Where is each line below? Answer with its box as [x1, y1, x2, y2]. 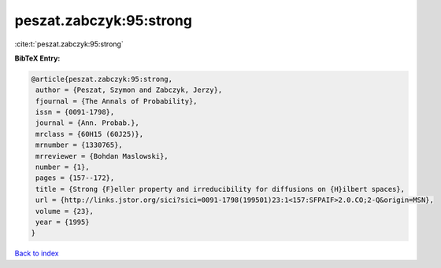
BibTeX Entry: [14, 53, 61, 63]
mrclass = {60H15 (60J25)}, [35, 130, 144, 138]
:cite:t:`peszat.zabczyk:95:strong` [14, 39, 124, 49]
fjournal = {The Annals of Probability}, [35, 97, 198, 105]
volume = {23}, [35, 207, 94, 215]
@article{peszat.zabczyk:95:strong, [31, 75, 173, 83]
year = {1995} [35, 218, 90, 226]
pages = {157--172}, [35, 174, 115, 182]
